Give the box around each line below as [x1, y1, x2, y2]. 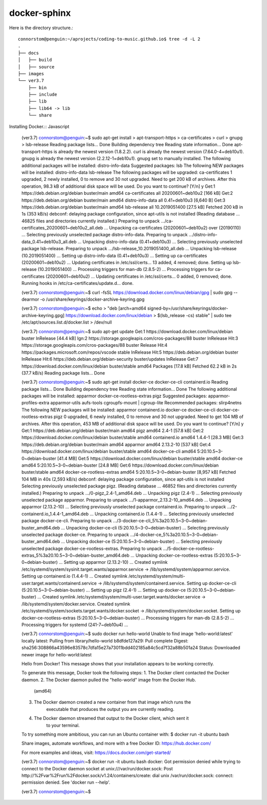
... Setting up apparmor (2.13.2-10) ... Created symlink [58, 559, 168, 565]
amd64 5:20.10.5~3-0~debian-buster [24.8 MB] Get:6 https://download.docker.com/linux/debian [21, 462, 219, 468]
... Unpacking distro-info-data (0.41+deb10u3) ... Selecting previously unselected [77, 238, 242, 245]
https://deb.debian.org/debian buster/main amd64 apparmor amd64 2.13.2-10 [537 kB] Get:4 [21, 441, 211, 447]
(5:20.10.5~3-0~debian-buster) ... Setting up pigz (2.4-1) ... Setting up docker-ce [21, 587, 186, 593]
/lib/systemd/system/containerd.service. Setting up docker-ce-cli [103, 580, 237, 586]
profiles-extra [21, 400, 49, 406]
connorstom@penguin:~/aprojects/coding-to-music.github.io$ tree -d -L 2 [18, 36, 201, 42]
